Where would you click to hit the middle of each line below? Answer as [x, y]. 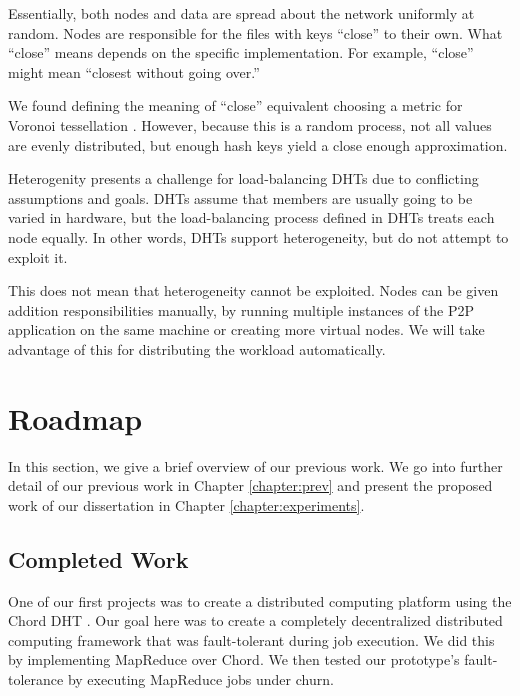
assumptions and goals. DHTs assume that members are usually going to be [240, 197]
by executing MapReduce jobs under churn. [200, 678]
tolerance [36, 678]
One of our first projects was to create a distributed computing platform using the [260, 600]
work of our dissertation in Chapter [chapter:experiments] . [186, 504]
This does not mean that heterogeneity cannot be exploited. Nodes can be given [253, 290]
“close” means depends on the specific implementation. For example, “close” [241, 52]
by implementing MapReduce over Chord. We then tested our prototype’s [234, 659]
